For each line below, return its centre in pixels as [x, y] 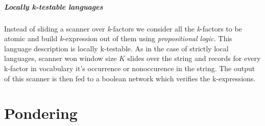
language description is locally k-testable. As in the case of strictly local [116, 48]
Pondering [41, 113]
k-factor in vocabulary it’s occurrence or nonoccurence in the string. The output [130, 68]
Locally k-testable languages [54, 6]
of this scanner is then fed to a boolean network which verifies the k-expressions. [130, 78]
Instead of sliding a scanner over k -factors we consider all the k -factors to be [123, 28]
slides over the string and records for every [194, 58]
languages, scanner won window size [61, 58]
